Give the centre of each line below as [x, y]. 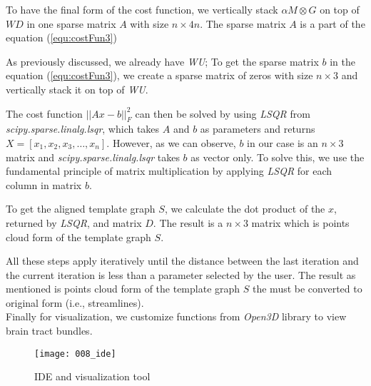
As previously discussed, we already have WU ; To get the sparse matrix [162, 61]
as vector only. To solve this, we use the [278, 157]
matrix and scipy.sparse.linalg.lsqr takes [93, 157]
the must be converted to [308, 289]
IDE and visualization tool [92, 376]
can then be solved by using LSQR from [223, 113]
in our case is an [283, 142]
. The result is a [188, 222]
